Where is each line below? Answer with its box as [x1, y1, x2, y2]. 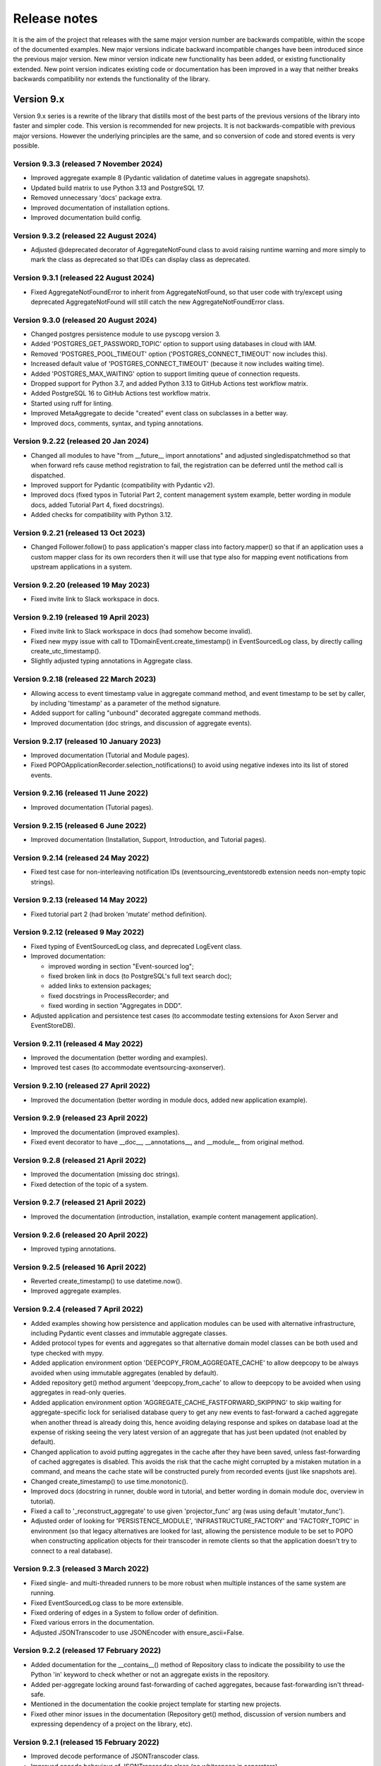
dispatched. [30, 470, 66, 480]
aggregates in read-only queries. [30, 1388, 126, 1397]
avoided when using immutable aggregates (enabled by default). [30, 1368, 219, 1377]
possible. [13, 141, 40, 150]
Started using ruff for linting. [30, 399, 113, 408]
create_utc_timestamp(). [30, 647, 102, 656]
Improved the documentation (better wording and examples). [30, 1053, 208, 1062]
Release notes [13, 11, 98, 26]
